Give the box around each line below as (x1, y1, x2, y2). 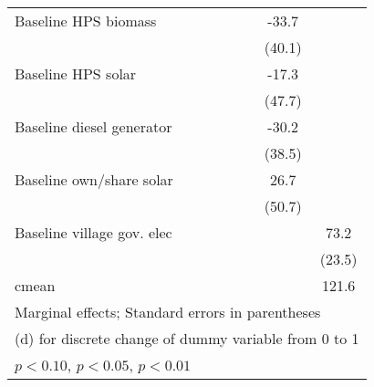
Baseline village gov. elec (15, 222, 172, 243)
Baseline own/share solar (15, 169, 173, 190)
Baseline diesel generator (15, 116, 172, 137)
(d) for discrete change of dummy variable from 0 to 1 (15, 328, 359, 349)
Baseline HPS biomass (15, 10, 157, 31)
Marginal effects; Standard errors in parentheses (15, 301, 321, 322)
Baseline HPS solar (15, 63, 137, 84)
